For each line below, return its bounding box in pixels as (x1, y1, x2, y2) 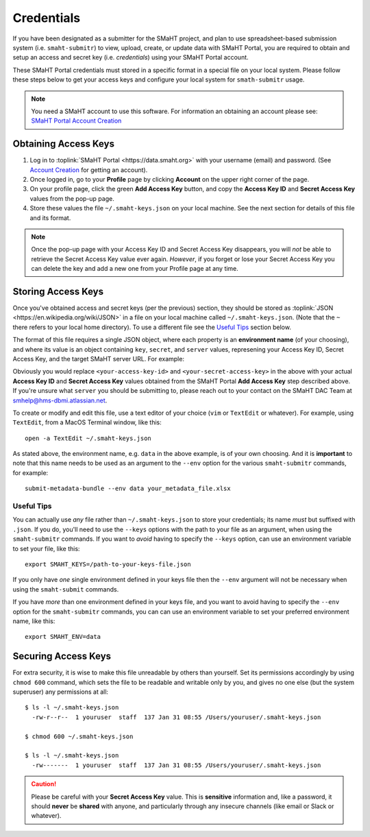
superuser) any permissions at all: (12, 688, 109, 696)
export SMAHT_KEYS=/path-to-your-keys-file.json (25, 560, 191, 568)
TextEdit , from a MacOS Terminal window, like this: (12, 418, 162, 426)
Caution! (31, 780, 57, 788)
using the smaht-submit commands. (12, 585, 119, 593)
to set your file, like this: (12, 544, 80, 553)
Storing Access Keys (12, 285, 104, 298)
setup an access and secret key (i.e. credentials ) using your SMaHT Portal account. (12, 53, 249, 62)
